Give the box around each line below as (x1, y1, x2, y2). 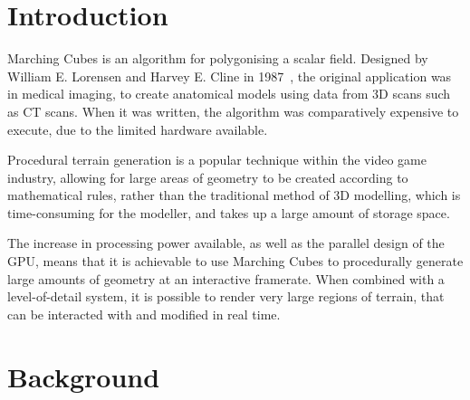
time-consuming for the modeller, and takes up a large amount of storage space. (7, 203, 450, 222)
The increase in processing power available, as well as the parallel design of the (7, 233, 445, 252)
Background (7, 357, 160, 395)
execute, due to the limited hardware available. (7, 119, 268, 138)
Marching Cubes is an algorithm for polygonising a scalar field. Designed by (7, 49, 428, 68)
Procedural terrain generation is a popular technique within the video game (7, 150, 427, 169)
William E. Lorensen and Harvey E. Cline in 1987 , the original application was (7, 66, 452, 85)
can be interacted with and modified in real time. (7, 304, 281, 323)
